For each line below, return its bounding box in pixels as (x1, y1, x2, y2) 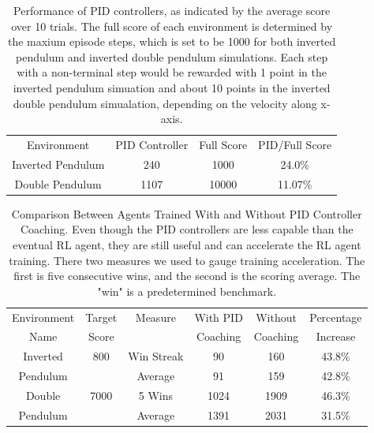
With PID (194, 308, 243, 325)
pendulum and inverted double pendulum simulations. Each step (16, 48, 328, 65)
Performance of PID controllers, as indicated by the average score (13, 2, 331, 18)
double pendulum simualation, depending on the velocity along (13, 95, 317, 111)
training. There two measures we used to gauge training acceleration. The (9, 252, 365, 268)
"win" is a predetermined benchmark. (97, 282, 277, 299)
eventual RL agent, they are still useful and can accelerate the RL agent (13, 236, 361, 252)
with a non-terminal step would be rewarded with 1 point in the (17, 64, 327, 80)
